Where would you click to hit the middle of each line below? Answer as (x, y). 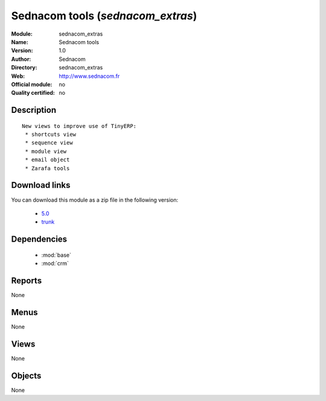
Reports (27, 281)
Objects (26, 375)
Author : (21, 59)
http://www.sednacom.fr (89, 76)
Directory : (24, 68)
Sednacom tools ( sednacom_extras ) (104, 16)
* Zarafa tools (47, 168)
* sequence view (49, 143)
